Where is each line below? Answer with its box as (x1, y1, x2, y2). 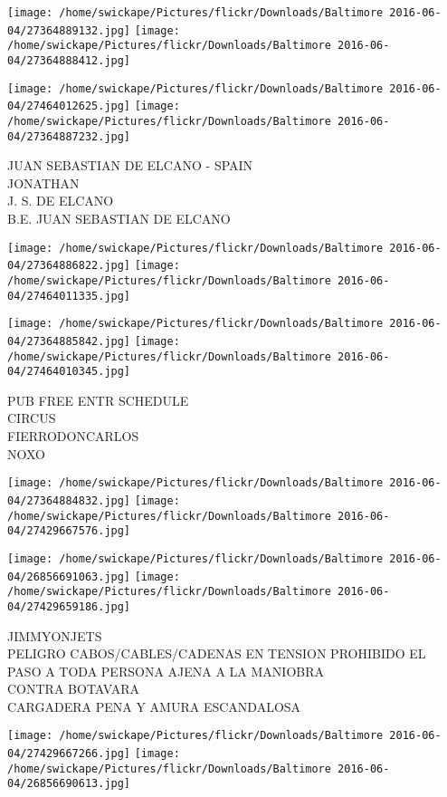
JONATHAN (7, 173, 80, 192)
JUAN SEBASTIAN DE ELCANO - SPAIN (7, 156, 253, 175)
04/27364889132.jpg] (7, 24, 131, 37)
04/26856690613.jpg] (7, 777, 131, 791)
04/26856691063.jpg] (7, 570, 131, 583)
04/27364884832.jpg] (7, 494, 131, 507)
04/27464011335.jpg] (7, 289, 131, 302)
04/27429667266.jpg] (7, 747, 131, 761)
